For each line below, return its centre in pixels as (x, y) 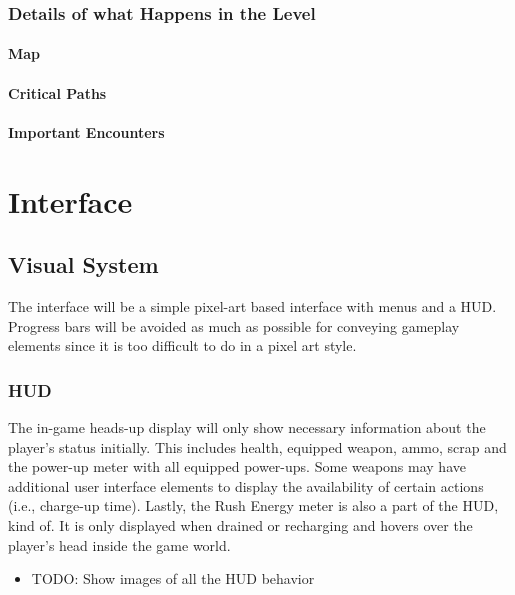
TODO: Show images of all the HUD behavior (173, 578)
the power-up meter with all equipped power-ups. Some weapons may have (237, 466)
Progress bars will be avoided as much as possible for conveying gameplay (234, 325)
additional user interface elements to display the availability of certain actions (246, 485)
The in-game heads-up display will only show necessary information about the (247, 426)
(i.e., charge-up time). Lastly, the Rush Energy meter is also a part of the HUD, (253, 505)
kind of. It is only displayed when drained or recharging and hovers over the (240, 524)
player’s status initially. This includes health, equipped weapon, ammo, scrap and (257, 446)
